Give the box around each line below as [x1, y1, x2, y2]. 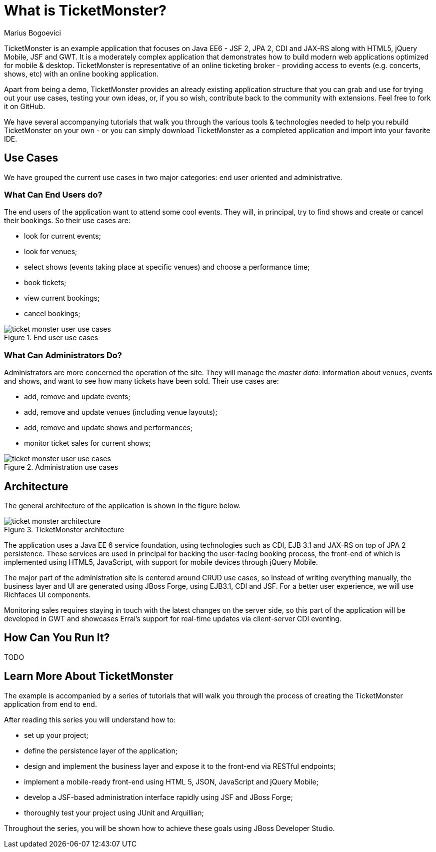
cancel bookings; [24, 309, 80, 318]
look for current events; [24, 232, 101, 241]
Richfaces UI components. [4, 590, 91, 599]
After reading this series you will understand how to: [4, 715, 176, 724]
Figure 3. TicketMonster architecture [4, 525, 124, 534]
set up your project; [24, 730, 88, 739]
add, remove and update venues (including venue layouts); [24, 408, 217, 417]
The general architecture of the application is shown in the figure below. [4, 501, 241, 510]
